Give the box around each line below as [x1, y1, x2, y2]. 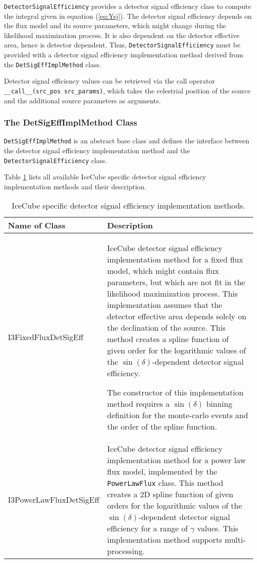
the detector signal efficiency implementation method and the [4, 145, 190, 156]
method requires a [107, 397, 170, 409]
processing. [107, 545, 145, 557]
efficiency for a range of [107, 522, 188, 534]
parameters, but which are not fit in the [107, 276, 245, 288]
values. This [197, 522, 239, 534]
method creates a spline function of [107, 333, 229, 345]
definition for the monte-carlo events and [107, 409, 248, 421]
